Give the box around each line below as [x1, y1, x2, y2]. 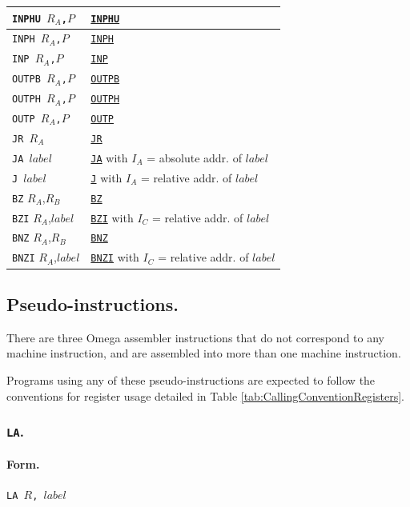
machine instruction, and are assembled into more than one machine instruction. [6, 345, 401, 361]
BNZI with [90, 249, 139, 265]
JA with [90, 149, 128, 166]
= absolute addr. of [147, 149, 242, 166]
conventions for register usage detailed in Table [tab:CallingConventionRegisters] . [6, 387, 404, 404]
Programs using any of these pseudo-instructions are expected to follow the [6, 371, 376, 388]
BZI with [90, 209, 134, 226]
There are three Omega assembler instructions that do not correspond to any [6, 329, 384, 345]
